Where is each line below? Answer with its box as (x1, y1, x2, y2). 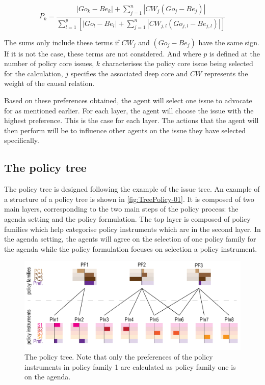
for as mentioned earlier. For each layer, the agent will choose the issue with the (4, 105, 254, 115)
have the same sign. (198, 37, 259, 47)
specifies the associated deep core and (70, 68, 188, 78)
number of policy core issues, (4, 58, 94, 69)
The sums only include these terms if (4, 37, 119, 47)
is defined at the (209, 48, 260, 58)
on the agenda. (24, 371, 71, 382)
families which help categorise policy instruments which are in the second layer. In (4, 223, 261, 234)
